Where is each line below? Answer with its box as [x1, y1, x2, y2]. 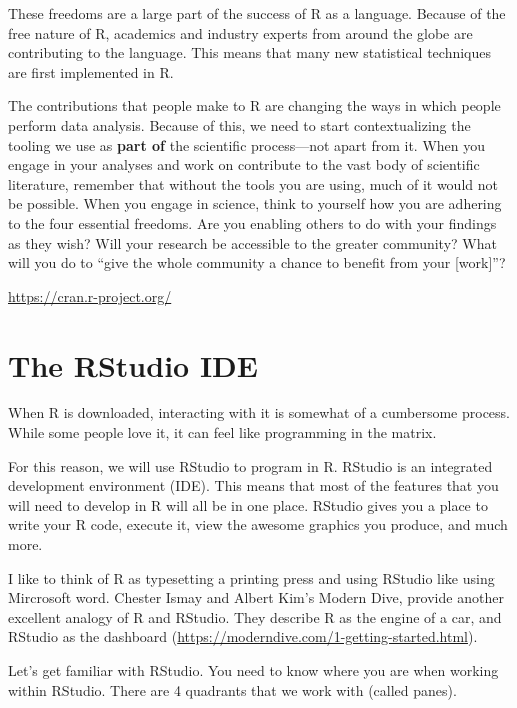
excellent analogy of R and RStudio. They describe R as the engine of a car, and [8, 606, 502, 627]
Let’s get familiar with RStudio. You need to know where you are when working [8, 659, 499, 680]
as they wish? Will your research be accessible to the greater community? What [8, 232, 497, 253]
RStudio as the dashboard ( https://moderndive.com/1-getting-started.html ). [8, 626, 478, 647]
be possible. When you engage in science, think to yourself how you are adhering [8, 193, 502, 214]
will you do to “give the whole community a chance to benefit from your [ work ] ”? [8, 252, 506, 273]
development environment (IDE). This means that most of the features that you [8, 475, 499, 496]
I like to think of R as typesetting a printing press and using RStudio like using [8, 567, 495, 588]
